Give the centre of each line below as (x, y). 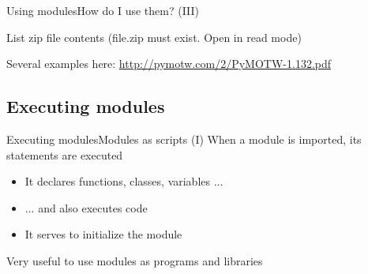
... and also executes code (86, 207)
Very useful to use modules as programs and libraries (135, 260)
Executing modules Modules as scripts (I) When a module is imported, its (184, 139)
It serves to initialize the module (103, 234)
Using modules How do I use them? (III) (103, 10)
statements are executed (65, 154)
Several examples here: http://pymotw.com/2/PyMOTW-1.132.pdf (169, 64)
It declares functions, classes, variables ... (124, 181)
